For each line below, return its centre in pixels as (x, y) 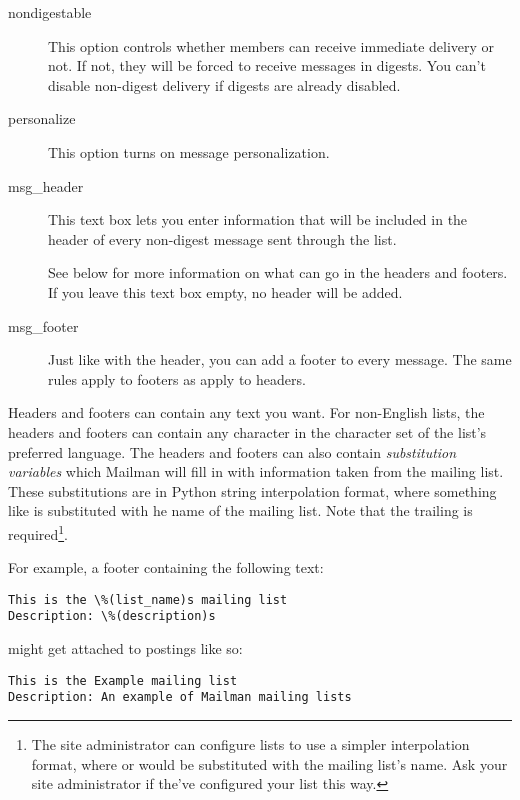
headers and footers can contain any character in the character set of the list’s (247, 431)
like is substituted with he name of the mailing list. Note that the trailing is (240, 510)
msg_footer (43, 325)
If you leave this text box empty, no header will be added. (225, 291)
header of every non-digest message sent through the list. (222, 238)
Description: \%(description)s (112, 616)
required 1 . (38, 532)
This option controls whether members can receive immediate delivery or (271, 45)
